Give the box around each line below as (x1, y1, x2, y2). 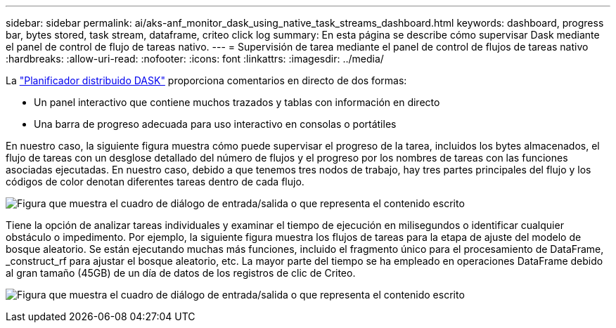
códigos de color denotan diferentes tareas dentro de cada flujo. (6, 176, 304, 188)
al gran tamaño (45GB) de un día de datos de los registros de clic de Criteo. (6, 267, 356, 279)
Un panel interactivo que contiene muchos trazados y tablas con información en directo (34, 96, 440, 108)
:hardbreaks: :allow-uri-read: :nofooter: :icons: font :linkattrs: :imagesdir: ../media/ (6, 53, 384, 65)
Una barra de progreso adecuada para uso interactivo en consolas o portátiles (34, 118, 397, 130)
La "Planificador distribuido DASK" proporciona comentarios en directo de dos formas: (6, 74, 407, 86)
